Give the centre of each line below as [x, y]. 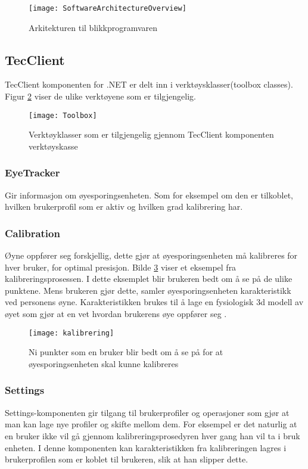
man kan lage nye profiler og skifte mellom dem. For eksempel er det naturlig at [151, 424]
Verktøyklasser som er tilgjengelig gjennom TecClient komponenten [151, 134]
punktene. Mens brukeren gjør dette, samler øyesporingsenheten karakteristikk [148, 290]
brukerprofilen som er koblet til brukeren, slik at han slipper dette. [127, 459]
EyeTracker [32, 173]
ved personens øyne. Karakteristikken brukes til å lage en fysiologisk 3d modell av [154, 302]
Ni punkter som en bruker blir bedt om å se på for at [126, 352]
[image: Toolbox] [63, 115]
